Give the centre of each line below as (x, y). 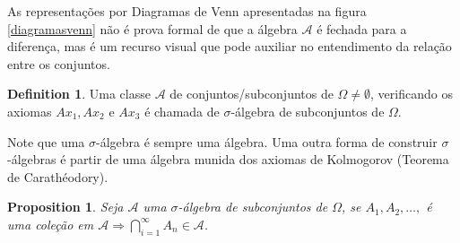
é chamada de (182, 111)
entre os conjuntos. (59, 63)
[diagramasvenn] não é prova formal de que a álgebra (152, 28)
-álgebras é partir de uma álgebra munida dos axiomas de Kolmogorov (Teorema (228, 159)
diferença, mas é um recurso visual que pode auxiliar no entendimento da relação (230, 46)
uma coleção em (51, 224)
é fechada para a (362, 28)
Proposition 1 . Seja (65, 207)
